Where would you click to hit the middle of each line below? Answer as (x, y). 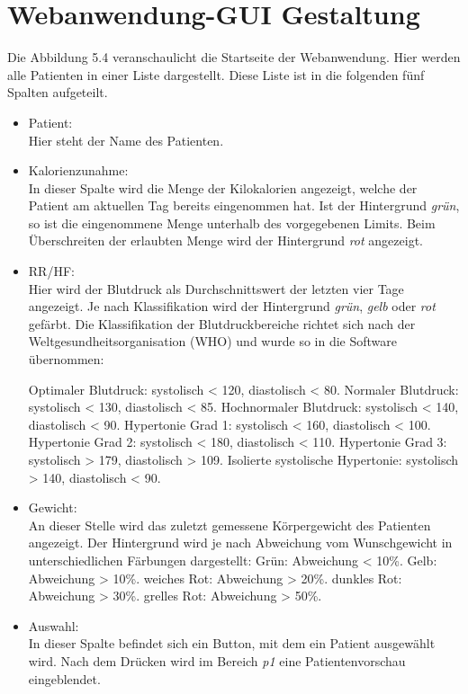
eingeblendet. (64, 678)
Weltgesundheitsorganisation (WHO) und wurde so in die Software (213, 341)
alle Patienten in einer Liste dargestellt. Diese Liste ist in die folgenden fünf (216, 74)
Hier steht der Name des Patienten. (126, 140)
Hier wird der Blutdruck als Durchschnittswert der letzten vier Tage (216, 288)
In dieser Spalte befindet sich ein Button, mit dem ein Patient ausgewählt (232, 643)
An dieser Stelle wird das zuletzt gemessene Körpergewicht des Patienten (229, 525)
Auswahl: (54, 625)
